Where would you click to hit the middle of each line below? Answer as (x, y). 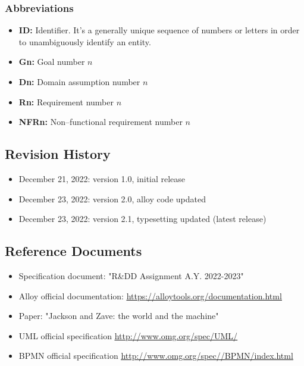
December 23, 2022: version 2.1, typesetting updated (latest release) (142, 219)
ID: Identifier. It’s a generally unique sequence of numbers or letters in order (159, 30)
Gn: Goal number (52, 62)
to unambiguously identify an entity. (85, 41)
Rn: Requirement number (66, 101)
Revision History (58, 154)
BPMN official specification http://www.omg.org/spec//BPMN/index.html (156, 356)
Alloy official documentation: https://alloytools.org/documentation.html (150, 295)
